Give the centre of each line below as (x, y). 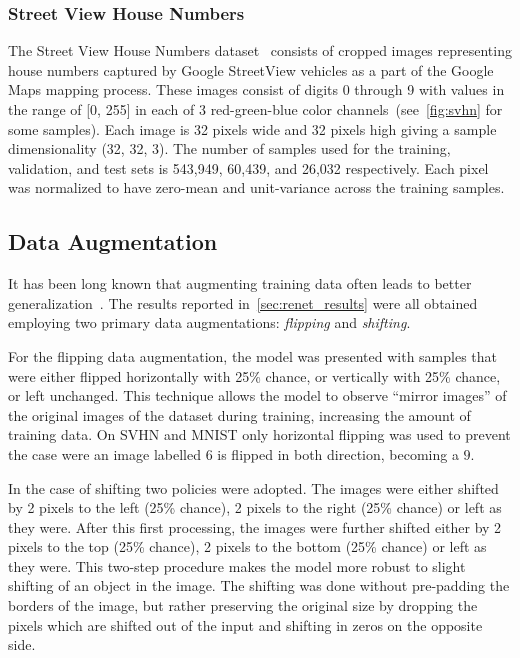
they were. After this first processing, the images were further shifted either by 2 (255, 526)
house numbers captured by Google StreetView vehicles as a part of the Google (251, 69)
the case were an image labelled (104, 453)
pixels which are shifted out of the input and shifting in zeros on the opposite (245, 624)
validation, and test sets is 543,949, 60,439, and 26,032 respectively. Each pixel (248, 167)
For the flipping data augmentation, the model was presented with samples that (253, 355)
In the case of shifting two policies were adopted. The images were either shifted (253, 487)
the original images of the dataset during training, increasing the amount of (239, 414)
